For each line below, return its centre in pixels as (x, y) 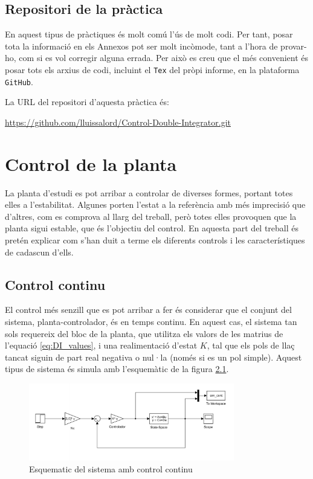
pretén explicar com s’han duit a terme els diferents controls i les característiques (155, 240)
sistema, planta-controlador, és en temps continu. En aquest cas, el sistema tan (151, 321)
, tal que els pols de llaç (251, 345)
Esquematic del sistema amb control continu (111, 468)
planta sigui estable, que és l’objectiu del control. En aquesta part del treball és (152, 228)
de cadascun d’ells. (39, 252)
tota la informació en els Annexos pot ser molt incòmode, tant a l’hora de (141, 46)
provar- (294, 46)
